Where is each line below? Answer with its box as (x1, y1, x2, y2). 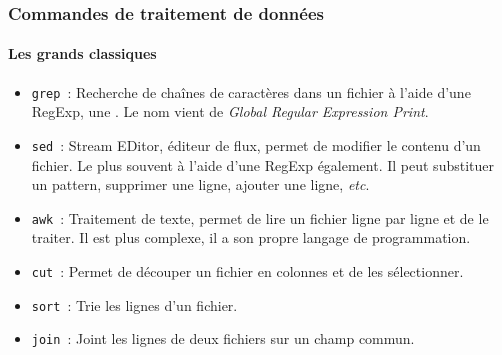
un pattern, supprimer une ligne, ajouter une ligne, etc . (31, 174, 370, 195)
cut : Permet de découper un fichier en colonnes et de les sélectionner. (31, 260, 464, 281)
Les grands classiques (8, 43, 157, 64)
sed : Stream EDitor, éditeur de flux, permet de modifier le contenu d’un (31, 134, 481, 155)
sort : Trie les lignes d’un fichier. (31, 294, 238, 315)
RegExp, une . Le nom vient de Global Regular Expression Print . (31, 101, 429, 122)
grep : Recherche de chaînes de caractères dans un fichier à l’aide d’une (31, 81, 471, 102)
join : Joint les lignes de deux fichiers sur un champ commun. (31, 328, 415, 349)
